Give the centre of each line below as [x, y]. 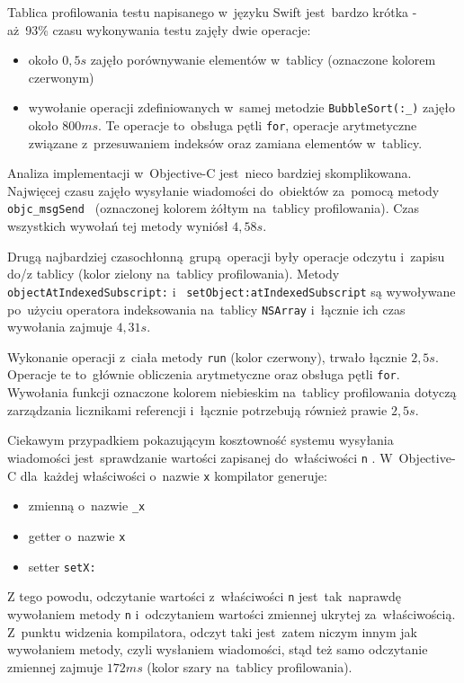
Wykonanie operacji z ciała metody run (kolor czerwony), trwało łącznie [207, 356]
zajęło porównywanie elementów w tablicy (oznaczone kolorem [263, 60]
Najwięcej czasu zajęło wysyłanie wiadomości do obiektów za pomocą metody [223, 190]
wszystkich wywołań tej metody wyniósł [118, 226]
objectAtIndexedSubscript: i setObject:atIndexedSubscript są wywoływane [232, 291]
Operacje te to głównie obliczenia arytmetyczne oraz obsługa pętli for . [204, 374]
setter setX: [62, 566]
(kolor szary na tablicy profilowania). [250, 666]
